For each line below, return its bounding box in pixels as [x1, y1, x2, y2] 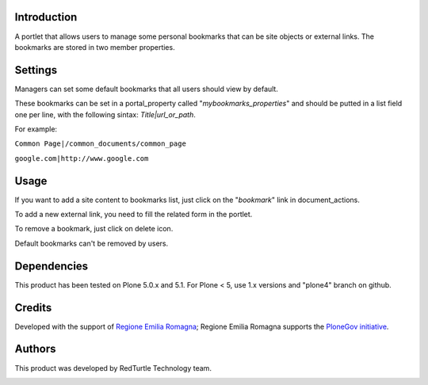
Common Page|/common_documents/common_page [14, 139, 186, 148]
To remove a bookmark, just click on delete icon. [14, 224, 174, 234]
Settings [14, 63, 58, 77]
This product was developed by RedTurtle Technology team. [14, 363, 212, 372]
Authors [14, 342, 56, 356]
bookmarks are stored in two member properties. [14, 42, 175, 51]
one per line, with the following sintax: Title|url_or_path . [14, 109, 196, 119]
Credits [14, 301, 52, 314]
